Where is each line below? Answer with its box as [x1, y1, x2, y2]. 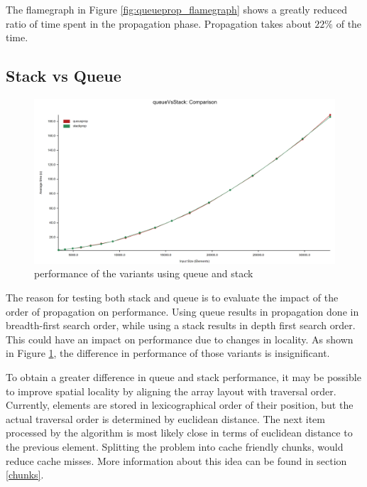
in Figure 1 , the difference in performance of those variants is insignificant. [6, 346, 330, 360]
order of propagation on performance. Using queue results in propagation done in [6, 304, 359, 319]
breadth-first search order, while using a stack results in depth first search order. [6, 318, 356, 333]
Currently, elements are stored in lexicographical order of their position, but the [6, 397, 354, 412]
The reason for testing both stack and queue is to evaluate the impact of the [6, 290, 339, 305]
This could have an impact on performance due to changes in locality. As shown [6, 331, 354, 346]
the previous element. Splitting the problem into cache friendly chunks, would [6, 439, 344, 454]
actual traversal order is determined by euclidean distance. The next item [6, 411, 325, 426]
